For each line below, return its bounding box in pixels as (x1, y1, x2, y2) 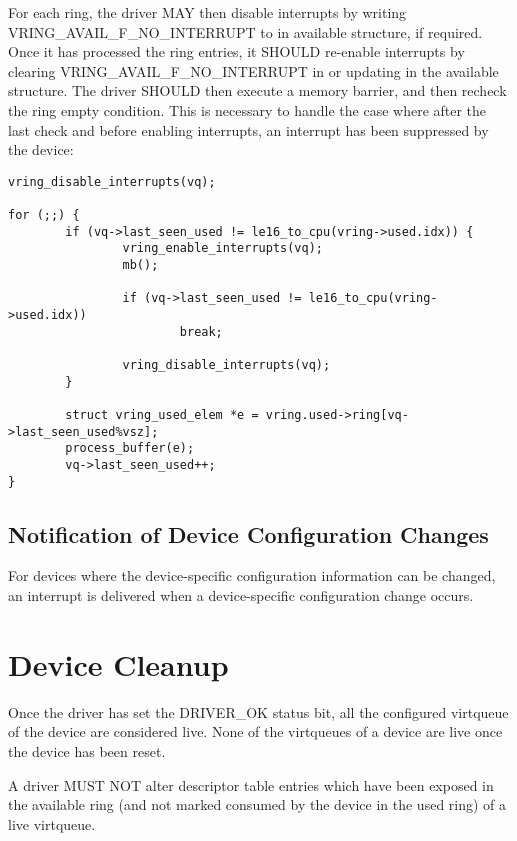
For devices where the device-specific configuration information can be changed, (8, 565, 496, 586)
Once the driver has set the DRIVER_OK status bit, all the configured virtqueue (8, 701, 509, 722)
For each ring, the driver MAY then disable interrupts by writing (8, 2, 407, 22)
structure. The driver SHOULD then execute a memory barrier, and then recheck (8, 80, 507, 101)
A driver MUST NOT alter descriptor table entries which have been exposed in (8, 774, 494, 795)
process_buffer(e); (65, 441, 195, 456)
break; (179, 324, 223, 339)
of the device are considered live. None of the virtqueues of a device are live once (8, 721, 503, 742)
